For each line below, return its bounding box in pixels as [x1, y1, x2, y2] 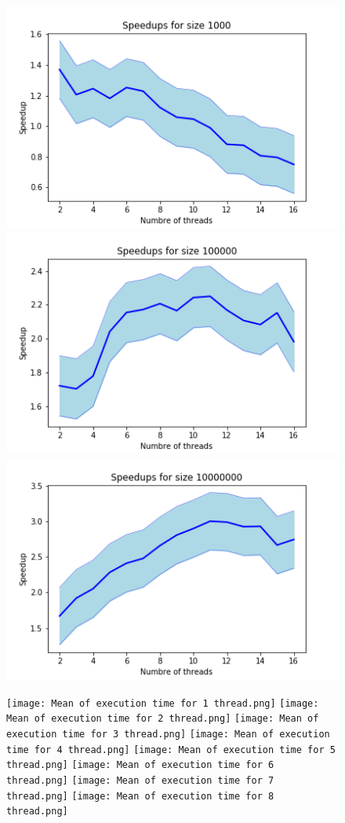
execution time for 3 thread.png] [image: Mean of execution [6, 729, 330, 740]
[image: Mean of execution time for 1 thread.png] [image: [6, 697, 319, 709]
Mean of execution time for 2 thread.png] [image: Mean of [6, 713, 319, 725]
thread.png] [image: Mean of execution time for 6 [6, 759, 274, 771]
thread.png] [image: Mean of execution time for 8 [6, 790, 274, 802]
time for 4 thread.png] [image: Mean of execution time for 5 [6, 744, 336, 755]
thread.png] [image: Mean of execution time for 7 [6, 775, 274, 787]
